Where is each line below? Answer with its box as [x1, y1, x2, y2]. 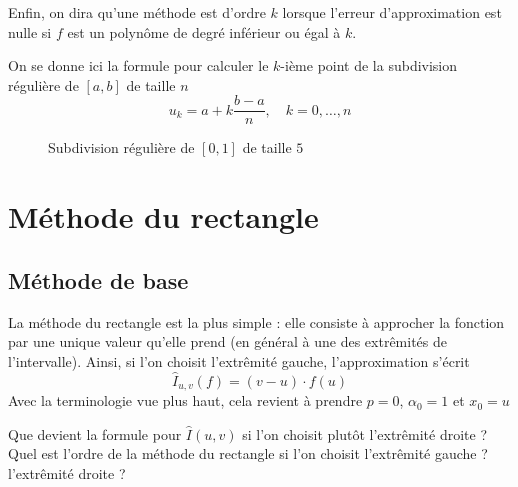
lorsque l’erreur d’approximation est [282, 2, 502, 22]
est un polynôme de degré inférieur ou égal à [67, 21, 341, 42]
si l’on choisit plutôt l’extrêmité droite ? [242, 423, 488, 444]
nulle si [8, 21, 52, 42]
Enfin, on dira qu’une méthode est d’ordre [8, 2, 266, 22]
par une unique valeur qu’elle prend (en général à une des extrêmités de [8, 331, 448, 352]
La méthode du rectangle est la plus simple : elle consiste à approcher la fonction [8, 311, 505, 332]
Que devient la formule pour [8, 423, 182, 444]
